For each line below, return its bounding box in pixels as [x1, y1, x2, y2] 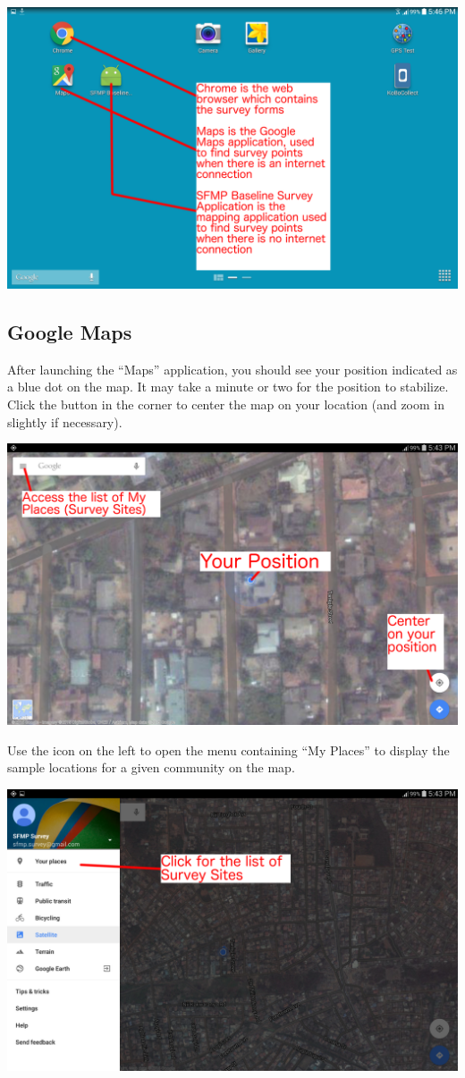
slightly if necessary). [7, 412, 123, 431]
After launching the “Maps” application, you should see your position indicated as [7, 359, 458, 378]
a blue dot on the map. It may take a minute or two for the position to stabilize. [7, 377, 449, 396]
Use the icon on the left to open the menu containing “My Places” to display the [7, 740, 450, 759]
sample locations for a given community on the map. [7, 758, 295, 777]
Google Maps [7, 317, 132, 345]
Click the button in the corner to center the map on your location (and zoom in [7, 394, 444, 413]
